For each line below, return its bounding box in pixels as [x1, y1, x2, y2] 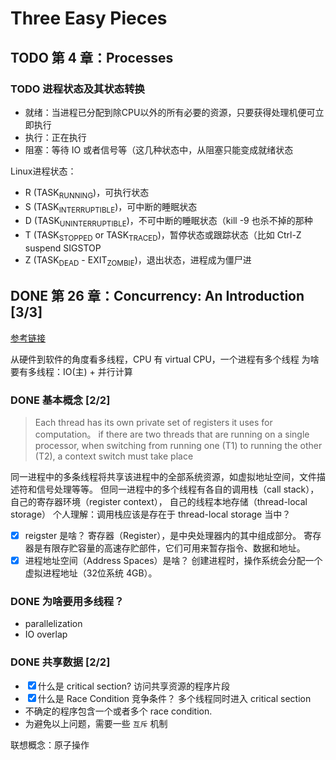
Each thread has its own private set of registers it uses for [34, 416, 273, 428]
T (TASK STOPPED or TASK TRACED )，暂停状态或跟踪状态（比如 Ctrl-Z [24, 229, 302, 244]
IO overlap [24, 628, 68, 641]
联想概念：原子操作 [10, 738, 90, 751]
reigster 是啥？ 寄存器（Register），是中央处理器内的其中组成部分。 [24, 529, 302, 541]
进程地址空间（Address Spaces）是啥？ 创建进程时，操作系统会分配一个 [24, 555, 323, 567]
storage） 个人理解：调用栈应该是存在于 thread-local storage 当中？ [10, 508, 292, 520]
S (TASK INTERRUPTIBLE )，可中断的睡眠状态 [24, 200, 198, 215]
